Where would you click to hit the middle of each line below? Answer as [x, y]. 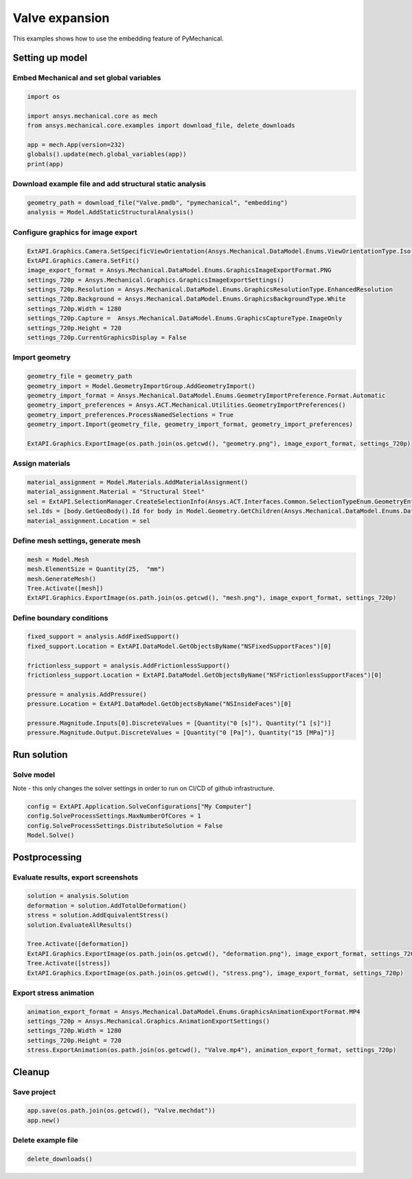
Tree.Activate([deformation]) [78, 944]
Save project [34, 1092]
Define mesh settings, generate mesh [77, 541]
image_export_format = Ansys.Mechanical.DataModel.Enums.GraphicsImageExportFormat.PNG [179, 270]
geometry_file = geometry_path [80, 377]
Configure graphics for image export [75, 232]
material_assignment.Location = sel [89, 521]
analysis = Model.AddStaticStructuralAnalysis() [111, 212]
